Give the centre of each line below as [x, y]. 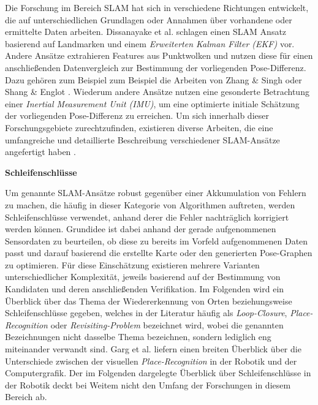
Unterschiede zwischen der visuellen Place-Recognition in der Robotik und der [151, 361]
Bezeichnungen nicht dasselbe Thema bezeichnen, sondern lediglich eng [138, 337]
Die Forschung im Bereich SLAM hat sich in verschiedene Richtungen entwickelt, [157, 7]
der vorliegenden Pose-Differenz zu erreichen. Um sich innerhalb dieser [137, 115]
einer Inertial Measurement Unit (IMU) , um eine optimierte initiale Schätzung [152, 103]
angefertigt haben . [40, 152]
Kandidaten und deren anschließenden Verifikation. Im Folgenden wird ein [145, 289]
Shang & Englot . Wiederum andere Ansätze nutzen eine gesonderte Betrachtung [157, 92]
